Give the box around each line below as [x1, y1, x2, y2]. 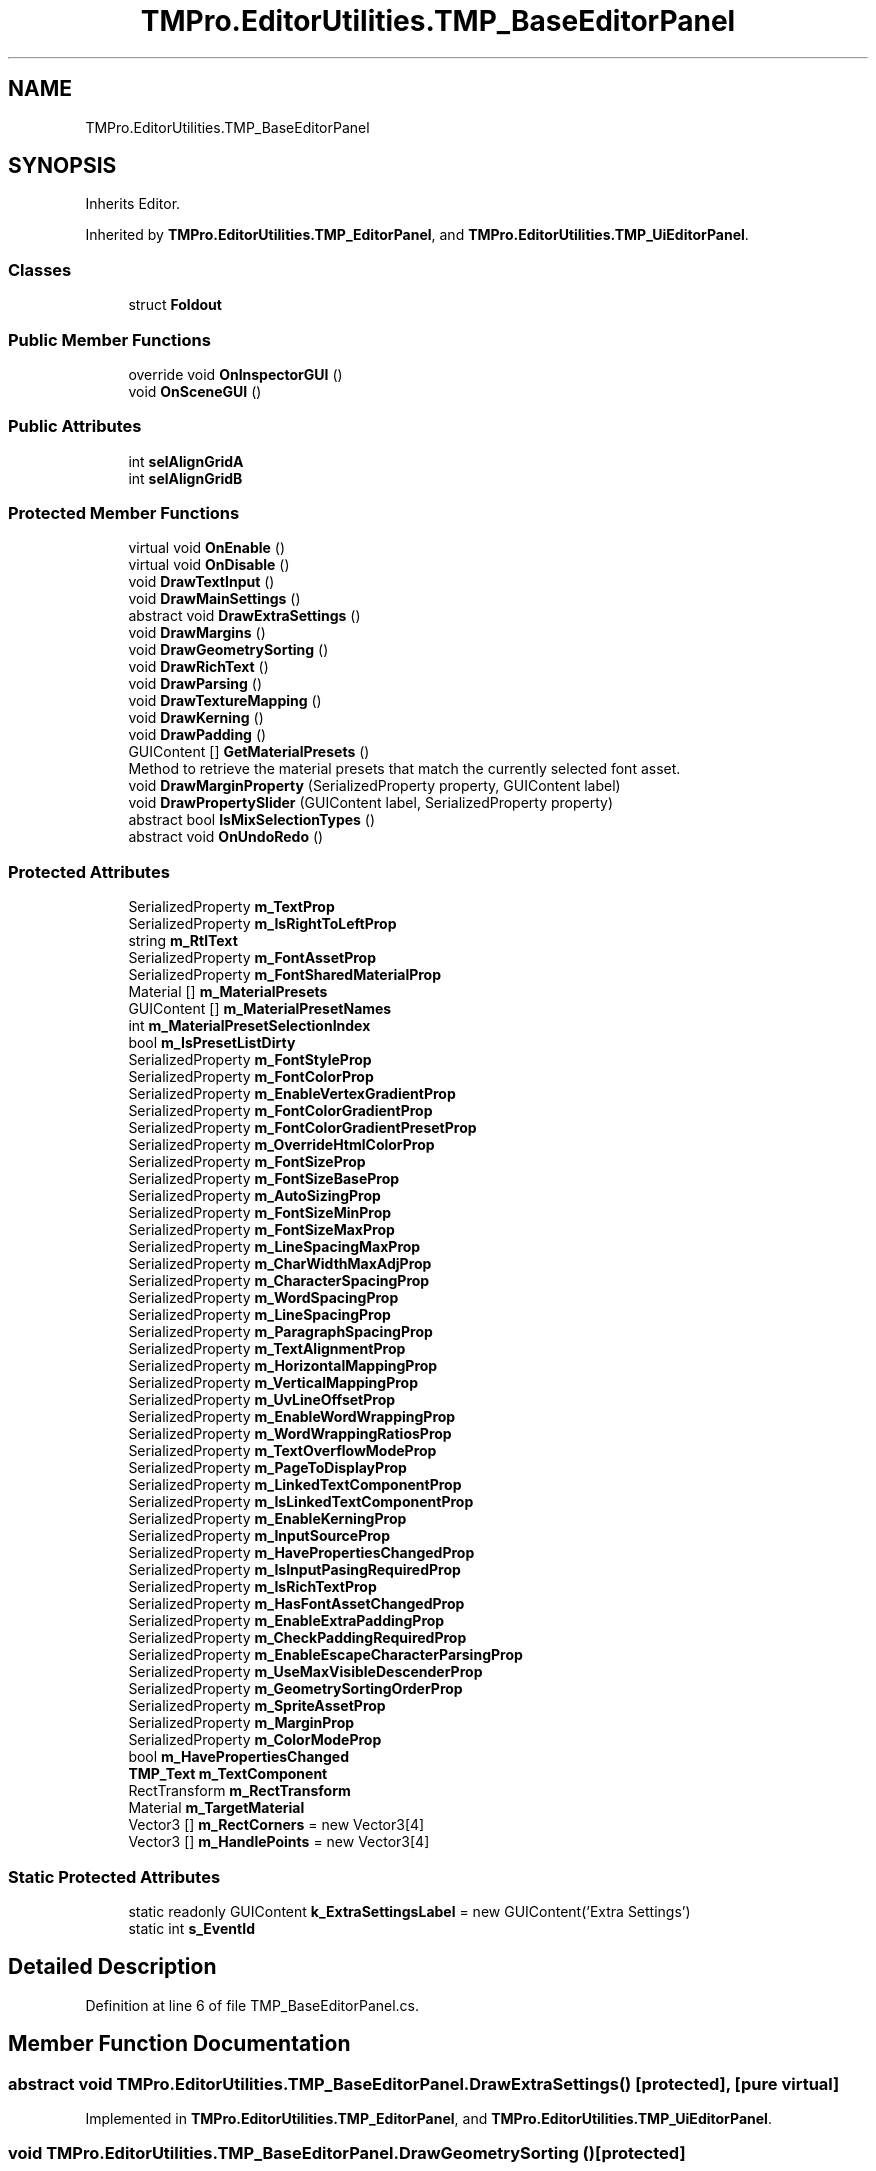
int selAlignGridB [128, 469, 243, 487]
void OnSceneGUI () [128, 382, 262, 400]
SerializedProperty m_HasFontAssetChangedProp [128, 1595, 465, 1613]
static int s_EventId [128, 1919, 255, 1937]
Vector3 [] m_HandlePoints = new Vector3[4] [128, 1833, 430, 1851]
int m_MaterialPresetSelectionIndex [128, 1017, 371, 1035]
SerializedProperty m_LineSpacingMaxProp [128, 1238, 421, 1256]
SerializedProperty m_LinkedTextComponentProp [128, 1476, 462, 1494]
